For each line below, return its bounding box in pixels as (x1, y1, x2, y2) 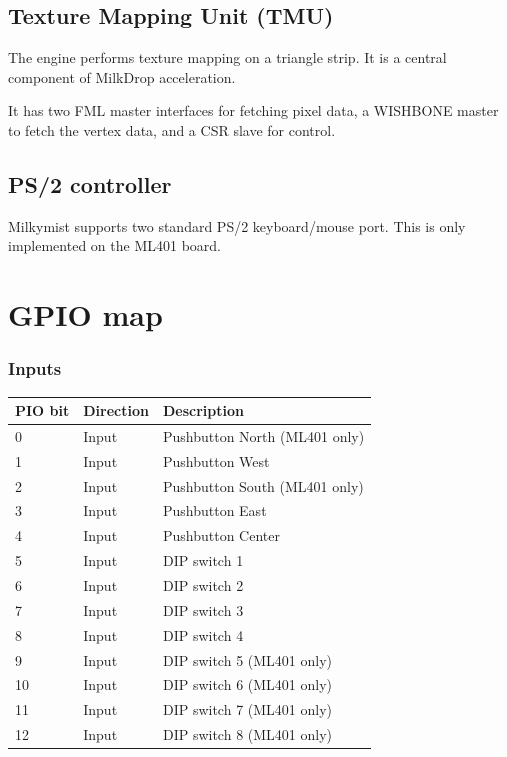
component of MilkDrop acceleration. (8, 66, 236, 87)
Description (162, 400, 244, 421)
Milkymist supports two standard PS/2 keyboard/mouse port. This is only (8, 215, 466, 236)
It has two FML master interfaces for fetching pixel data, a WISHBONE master (8, 100, 499, 121)
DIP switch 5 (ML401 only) (162, 649, 333, 670)
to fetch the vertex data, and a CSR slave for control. (8, 119, 336, 140)
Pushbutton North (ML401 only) (162, 425, 365, 446)
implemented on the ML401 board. (8, 235, 221, 256)
